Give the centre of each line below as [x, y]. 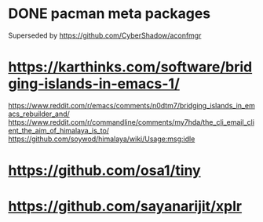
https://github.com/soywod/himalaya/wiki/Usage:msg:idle [102, 139]
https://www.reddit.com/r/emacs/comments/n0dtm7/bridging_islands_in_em [131, 105]
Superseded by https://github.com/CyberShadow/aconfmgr [105, 35]
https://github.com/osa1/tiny [105, 171]
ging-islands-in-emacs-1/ [94, 84]
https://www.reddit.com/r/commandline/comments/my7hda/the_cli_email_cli [131, 122]
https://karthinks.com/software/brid [130, 67]
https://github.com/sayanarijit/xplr [125, 207]
